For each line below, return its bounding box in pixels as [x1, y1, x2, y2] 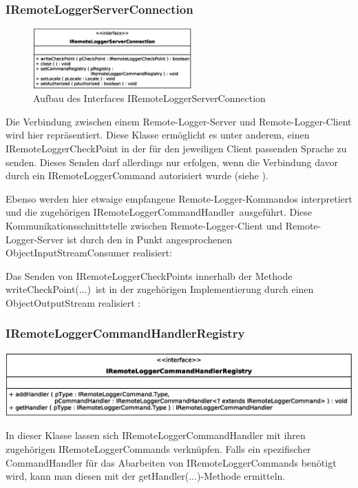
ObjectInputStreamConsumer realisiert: [6, 245, 172, 260]
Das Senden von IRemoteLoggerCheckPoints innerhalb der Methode [6, 268, 293, 283]
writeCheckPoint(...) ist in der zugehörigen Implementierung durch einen [6, 282, 314, 296]
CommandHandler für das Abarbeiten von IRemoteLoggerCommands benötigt [6, 455, 337, 469]
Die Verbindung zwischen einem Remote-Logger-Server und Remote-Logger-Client [6, 114, 352, 128]
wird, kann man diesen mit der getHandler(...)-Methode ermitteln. [6, 469, 286, 483]
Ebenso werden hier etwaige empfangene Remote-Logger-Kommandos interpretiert [6, 191, 352, 205]
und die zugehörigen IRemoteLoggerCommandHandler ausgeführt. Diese [6, 205, 313, 219]
